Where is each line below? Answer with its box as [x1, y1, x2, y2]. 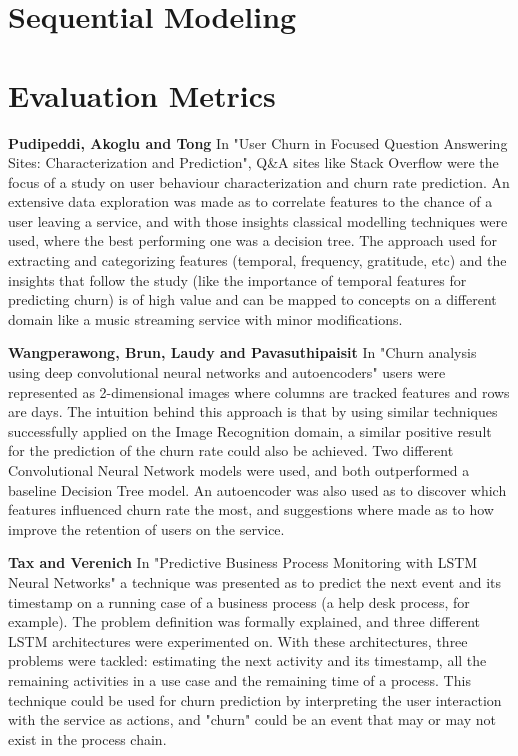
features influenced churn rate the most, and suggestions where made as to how [8, 499, 494, 520]
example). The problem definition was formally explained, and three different [8, 611, 480, 632]
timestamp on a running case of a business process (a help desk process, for [8, 591, 470, 612]
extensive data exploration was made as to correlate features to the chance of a [8, 191, 493, 212]
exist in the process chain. [8, 728, 167, 749]
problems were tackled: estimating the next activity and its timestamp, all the [8, 650, 487, 671]
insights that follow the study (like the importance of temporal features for [8, 269, 467, 290]
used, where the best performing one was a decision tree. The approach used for [8, 230, 498, 251]
